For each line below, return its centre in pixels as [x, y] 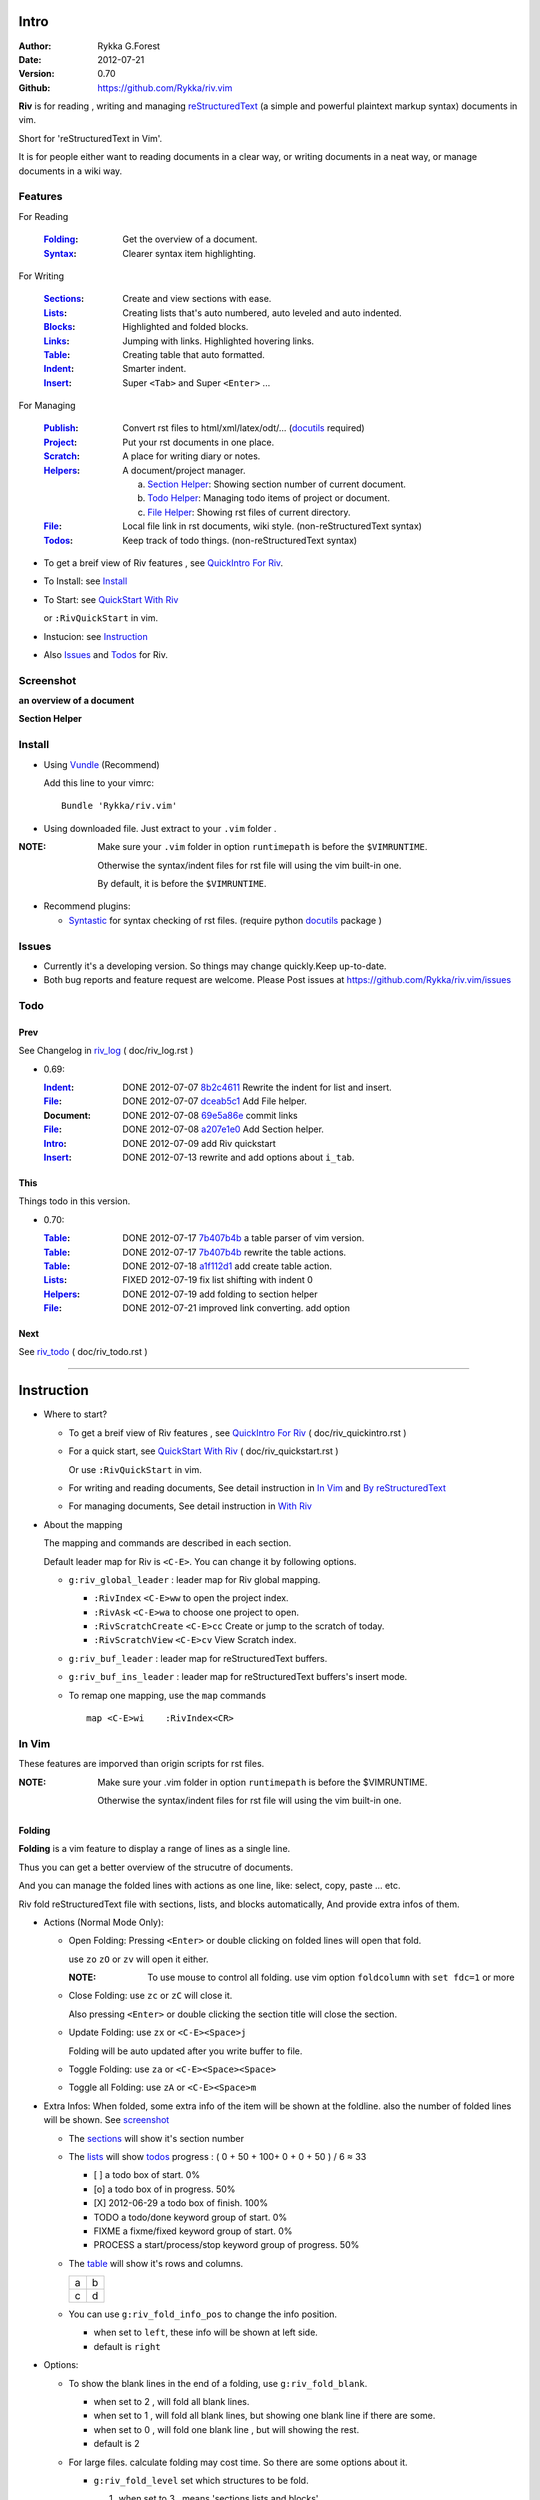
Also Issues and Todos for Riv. [106, 654]
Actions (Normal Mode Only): [103, 1922]
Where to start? [75, 1414]
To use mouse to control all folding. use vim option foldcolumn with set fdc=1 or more [331, 1977]
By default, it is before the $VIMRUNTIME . [182, 883]
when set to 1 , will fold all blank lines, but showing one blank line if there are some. [264, 2416]
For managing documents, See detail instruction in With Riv [190, 1506]
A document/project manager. [184, 470]
